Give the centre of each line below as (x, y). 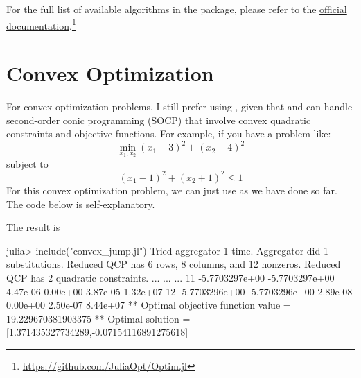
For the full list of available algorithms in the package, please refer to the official (177, 9)
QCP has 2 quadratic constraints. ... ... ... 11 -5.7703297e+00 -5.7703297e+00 (170, 277)
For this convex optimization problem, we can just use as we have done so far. (172, 190)
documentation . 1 (41, 24)
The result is (33, 227)
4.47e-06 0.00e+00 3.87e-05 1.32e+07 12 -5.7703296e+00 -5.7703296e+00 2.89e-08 (179, 291)
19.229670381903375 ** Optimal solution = (98, 318)
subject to (27, 163)
